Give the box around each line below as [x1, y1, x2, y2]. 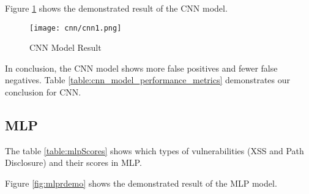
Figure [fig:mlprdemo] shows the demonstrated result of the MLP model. [5, 177, 277, 190]
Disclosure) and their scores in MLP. [5, 156, 142, 169]
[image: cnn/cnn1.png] [29, 23, 122, 32]
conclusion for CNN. [5, 86, 81, 99]
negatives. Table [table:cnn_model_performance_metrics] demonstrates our [5, 73, 291, 86]
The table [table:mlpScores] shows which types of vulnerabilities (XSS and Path [5, 144, 304, 157]
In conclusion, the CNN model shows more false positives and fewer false [5, 61, 278, 74]
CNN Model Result [29, 41, 102, 54]
